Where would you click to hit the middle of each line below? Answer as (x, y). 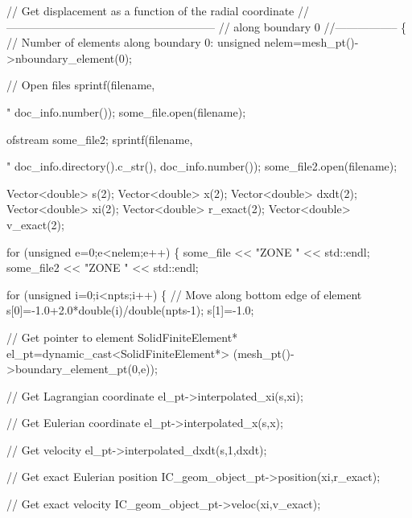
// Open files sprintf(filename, (81, 85)
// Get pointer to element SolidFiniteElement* (122, 337)
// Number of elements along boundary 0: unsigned (134, 42)
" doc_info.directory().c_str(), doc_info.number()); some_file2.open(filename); (202, 166)
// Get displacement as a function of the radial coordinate (150, 10)
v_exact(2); (35, 224)
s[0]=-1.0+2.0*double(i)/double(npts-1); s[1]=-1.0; (130, 310)
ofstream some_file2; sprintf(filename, (100, 139)
